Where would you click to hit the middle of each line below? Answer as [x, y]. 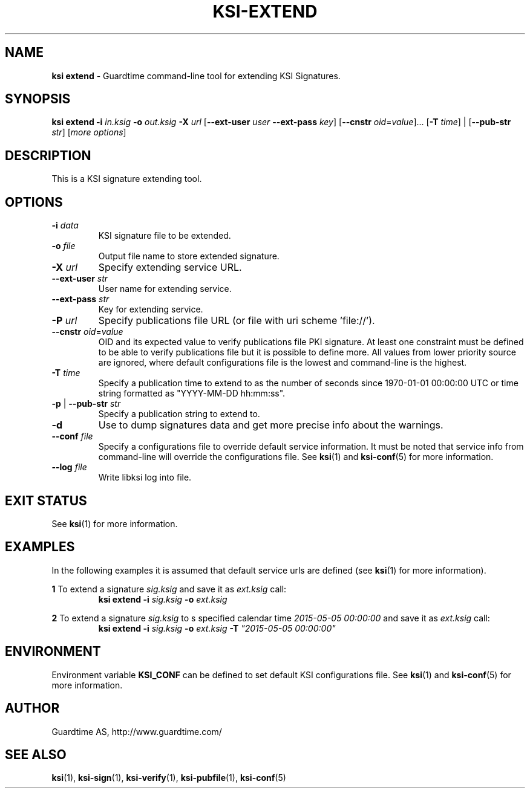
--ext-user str [80, 279]
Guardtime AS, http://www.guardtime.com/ [137, 731]
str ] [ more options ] [89, 132]
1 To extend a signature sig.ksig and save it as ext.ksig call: [169, 589]
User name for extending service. [165, 289]
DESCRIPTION [48, 155]
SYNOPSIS [38, 99]
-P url [64, 321]
